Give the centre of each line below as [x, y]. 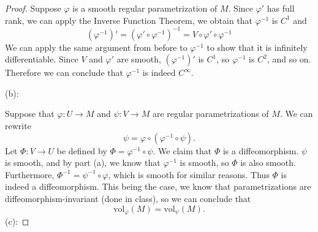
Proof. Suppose [33, 8]
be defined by [82, 150]
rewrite [18, 126]
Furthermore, [30, 174]
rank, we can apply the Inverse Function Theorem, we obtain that [129, 20]
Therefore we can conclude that [64, 73]
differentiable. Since [42, 59]
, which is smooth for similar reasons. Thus [189, 174]
